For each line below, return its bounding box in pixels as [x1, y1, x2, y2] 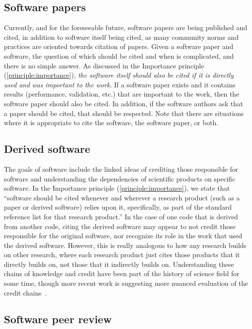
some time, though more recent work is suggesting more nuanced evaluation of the [4, 278, 248, 288]
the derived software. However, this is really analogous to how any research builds [4, 240, 247, 250]
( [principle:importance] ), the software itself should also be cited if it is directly [4, 70, 234, 80]
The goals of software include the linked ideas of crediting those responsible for [4, 164, 238, 174]
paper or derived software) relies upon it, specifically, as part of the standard [4, 202, 232, 212]
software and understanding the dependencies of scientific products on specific [4, 173, 236, 183]
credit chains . [4, 287, 47, 297]
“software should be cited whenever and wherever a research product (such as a [4, 192, 240, 202]
